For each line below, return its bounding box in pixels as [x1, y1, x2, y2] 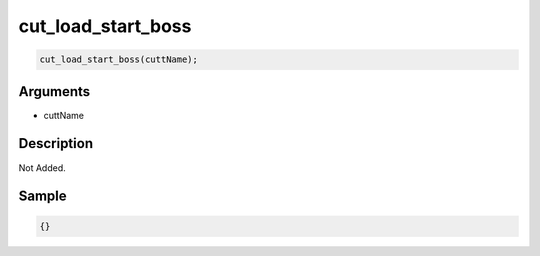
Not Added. [18, 161, 67, 174]
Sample [18, 188, 67, 205]
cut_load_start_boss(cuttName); [39, 54, 199, 65]
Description [18, 135, 94, 152]
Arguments [18, 83, 91, 100]
